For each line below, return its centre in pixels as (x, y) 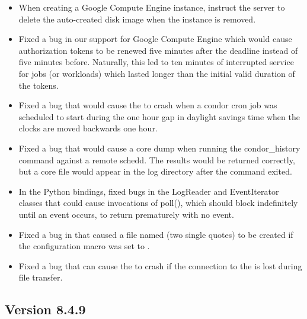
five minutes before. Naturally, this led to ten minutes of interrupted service (156, 62)
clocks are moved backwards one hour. (88, 128)
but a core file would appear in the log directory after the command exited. (155, 171)
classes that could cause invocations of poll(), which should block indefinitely (158, 203)
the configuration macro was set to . (84, 246)
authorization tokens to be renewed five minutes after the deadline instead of (158, 50)
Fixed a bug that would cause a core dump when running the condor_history (159, 148)
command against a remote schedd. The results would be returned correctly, (157, 159)
